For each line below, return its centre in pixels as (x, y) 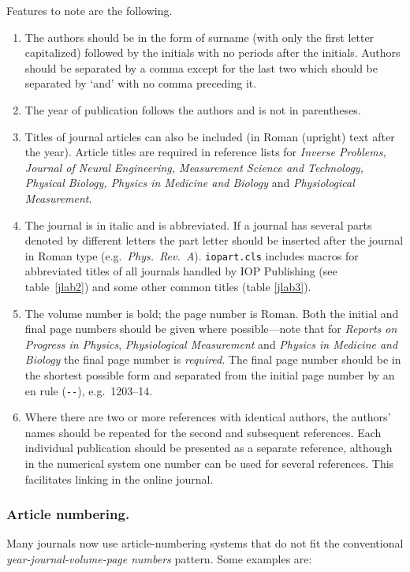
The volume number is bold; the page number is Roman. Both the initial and (212, 313)
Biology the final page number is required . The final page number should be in (213, 359)
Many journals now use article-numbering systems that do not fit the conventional (205, 543)
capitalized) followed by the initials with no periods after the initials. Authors (212, 52)
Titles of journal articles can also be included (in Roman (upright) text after (210, 136)
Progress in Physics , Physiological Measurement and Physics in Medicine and (211, 344)
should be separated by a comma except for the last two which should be (201, 67)
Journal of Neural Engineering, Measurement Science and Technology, (194, 167)
